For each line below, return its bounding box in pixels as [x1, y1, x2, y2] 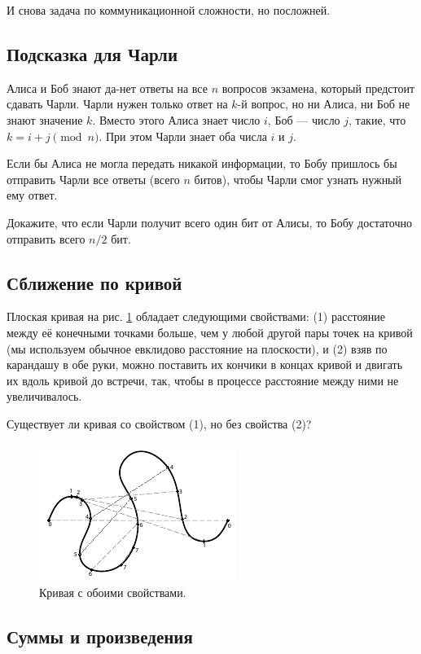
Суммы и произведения [7, 624, 193, 649]
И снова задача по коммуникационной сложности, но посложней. [7, 2, 331, 18]
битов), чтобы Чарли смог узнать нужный [194, 170, 402, 187]
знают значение [7, 111, 83, 128]
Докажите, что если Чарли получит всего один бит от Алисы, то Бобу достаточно [7, 213, 412, 230]
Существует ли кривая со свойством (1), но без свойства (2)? [7, 415, 312, 432]
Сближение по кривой [7, 270, 182, 295]
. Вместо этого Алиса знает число [92, 111, 261, 128]
